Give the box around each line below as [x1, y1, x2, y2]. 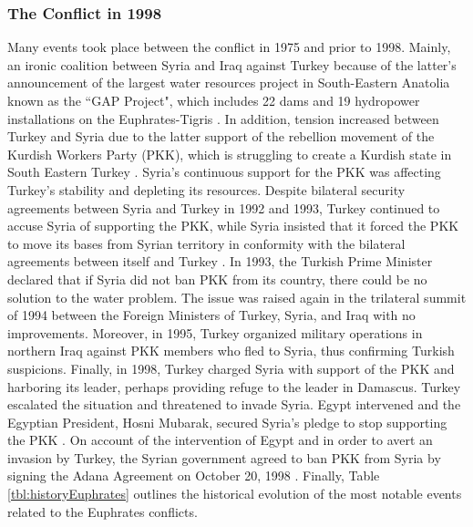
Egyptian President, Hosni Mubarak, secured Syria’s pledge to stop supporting [7, 412, 447, 431]
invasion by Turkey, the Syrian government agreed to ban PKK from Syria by [7, 448, 441, 467]
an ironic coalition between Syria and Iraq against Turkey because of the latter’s [7, 55, 457, 74]
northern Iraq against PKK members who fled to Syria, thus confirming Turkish [7, 341, 455, 360]
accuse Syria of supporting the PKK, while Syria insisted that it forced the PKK [7, 216, 459, 235]
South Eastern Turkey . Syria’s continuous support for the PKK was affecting [7, 162, 441, 181]
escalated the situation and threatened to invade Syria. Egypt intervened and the [7, 395, 461, 414]
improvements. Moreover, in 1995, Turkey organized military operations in [7, 323, 423, 342]
